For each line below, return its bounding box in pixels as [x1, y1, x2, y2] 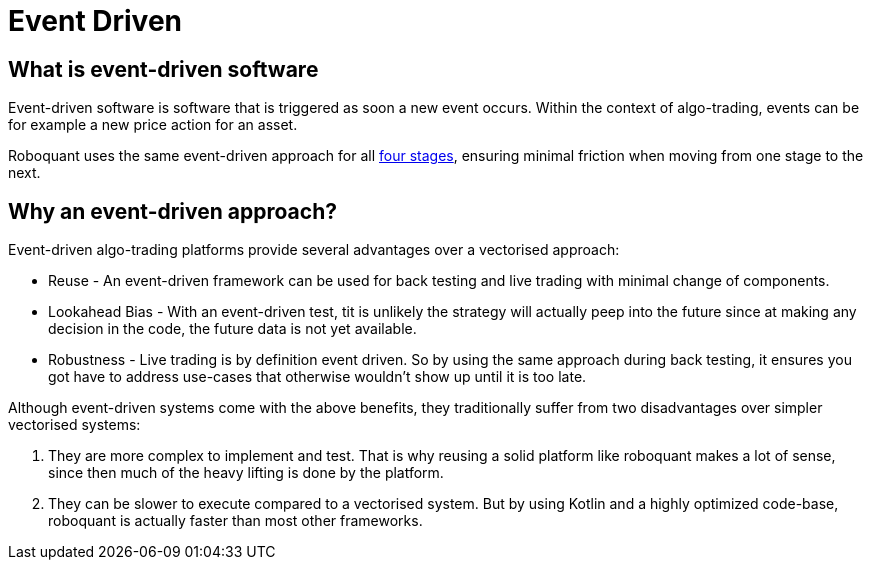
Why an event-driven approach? [8, 198, 337, 224]
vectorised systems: [8, 416, 141, 434]
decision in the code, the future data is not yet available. [48, 320, 417, 338]
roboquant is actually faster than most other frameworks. [48, 512, 423, 530]
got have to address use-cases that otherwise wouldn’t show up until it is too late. [48, 368, 587, 386]
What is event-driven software [8, 56, 319, 82]
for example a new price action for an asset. [8, 116, 298, 134]
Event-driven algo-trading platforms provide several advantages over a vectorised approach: [8, 241, 620, 259]
